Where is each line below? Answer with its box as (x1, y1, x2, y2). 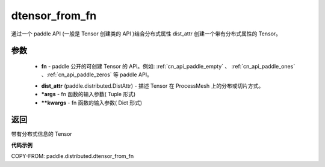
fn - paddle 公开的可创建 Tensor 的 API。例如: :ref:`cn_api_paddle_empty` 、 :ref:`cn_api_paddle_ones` (41, 62, 296, 70)
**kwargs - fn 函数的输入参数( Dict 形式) (41, 99, 143, 106)
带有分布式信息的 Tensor (11, 130, 72, 138)
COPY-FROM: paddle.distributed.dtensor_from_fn (11, 153, 134, 160)
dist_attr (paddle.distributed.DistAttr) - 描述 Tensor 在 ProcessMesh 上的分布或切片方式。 (41, 82, 264, 90)
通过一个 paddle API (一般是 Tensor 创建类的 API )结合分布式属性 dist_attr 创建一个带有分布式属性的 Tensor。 (11, 30, 282, 37)
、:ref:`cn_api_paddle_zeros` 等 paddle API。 (41, 71, 153, 78)
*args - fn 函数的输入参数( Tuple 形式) (41, 91, 136, 98)
